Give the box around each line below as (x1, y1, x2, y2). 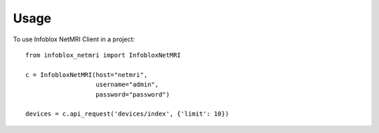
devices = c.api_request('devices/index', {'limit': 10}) (25, 110, 230, 118)
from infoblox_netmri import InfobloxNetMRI (25, 51, 182, 59)
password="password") (95, 90, 170, 98)
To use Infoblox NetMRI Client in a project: (13, 35, 135, 43)
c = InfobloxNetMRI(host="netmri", (25, 71, 148, 78)
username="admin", (95, 80, 159, 89)
